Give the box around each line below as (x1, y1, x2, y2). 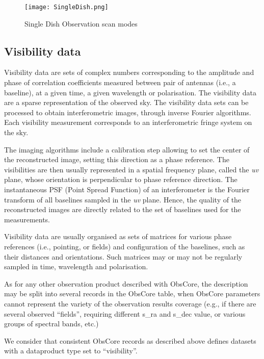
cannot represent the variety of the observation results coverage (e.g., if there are (4, 298, 256, 309)
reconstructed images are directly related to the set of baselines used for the (4, 204, 241, 215)
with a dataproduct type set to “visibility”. (4, 345, 138, 356)
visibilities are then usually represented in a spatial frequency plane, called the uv (4, 164, 259, 174)
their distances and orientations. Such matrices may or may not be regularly (4, 251, 243, 262)
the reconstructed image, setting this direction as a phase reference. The (4, 154, 229, 165)
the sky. (4, 127, 29, 138)
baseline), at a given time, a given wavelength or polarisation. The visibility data (4, 87, 256, 97)
